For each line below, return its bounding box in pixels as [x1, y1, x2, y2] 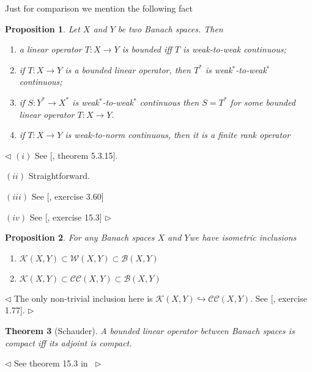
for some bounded [230, 95, 295, 108]
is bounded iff [122, 43, 172, 56]
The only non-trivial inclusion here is [14, 291, 153, 304]
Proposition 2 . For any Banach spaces [5, 231, 155, 244]
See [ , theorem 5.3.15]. [34, 148, 118, 161]
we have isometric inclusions [189, 231, 297, 244]
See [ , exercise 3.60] [31, 189, 104, 202]
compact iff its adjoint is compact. [5, 336, 132, 349]
